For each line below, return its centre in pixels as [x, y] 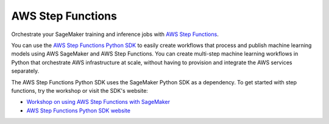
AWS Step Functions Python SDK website [79, 111]
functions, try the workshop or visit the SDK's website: [80, 90]
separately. [25, 71]
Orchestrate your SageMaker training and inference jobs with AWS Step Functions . [115, 34]
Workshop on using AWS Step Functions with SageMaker [98, 102]
